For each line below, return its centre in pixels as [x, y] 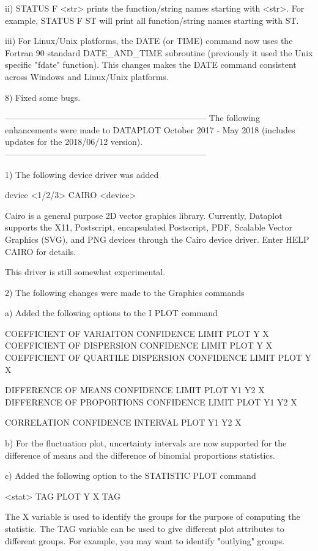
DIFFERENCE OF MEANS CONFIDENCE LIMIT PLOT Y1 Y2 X [135, 390]
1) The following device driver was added [82, 174]
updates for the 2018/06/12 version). [74, 142]
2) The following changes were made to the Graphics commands [125, 292]
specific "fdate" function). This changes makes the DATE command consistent [151, 65]
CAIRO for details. [41, 251]
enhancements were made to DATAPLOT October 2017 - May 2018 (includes [150, 129]
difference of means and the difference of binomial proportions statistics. [140, 455]
